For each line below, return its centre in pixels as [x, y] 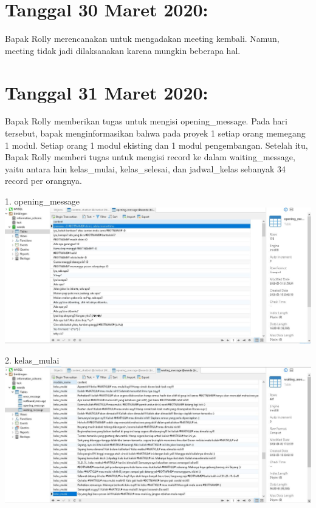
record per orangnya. [43, 181]
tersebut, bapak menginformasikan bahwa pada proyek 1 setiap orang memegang [155, 133]
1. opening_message [43, 201]
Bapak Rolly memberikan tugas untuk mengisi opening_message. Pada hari [146, 121]
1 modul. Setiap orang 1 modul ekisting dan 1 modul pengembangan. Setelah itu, [156, 145]
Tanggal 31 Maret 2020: [107, 92]
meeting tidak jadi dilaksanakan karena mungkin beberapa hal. [123, 50]
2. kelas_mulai [32, 360]
